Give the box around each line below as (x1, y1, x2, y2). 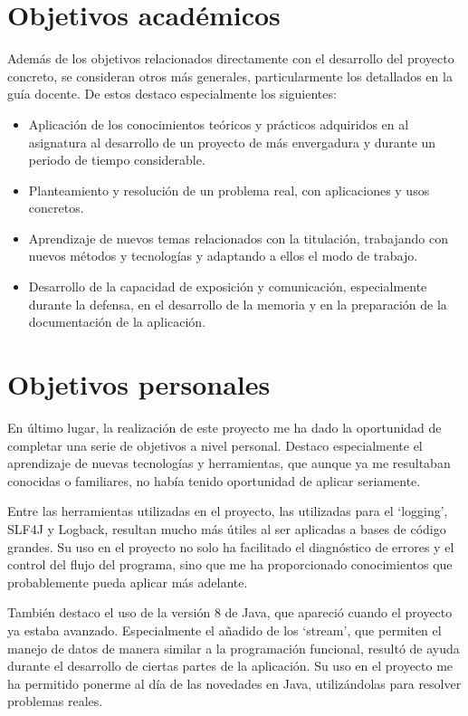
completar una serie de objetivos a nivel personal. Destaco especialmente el (7, 435, 423, 454)
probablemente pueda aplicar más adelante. (7, 572, 248, 591)
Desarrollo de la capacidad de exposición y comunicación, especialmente (28, 277, 427, 296)
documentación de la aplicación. (28, 312, 206, 331)
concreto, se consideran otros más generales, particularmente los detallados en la (7, 66, 453, 85)
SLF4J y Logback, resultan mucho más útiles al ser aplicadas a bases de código (7, 519, 446, 538)
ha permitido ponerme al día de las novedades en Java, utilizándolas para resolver (7, 673, 462, 692)
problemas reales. (7, 692, 103, 711)
